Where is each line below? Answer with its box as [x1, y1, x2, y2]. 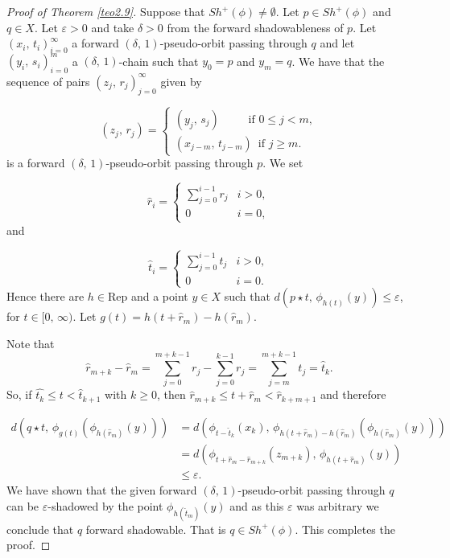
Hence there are [6, 288, 85, 305]
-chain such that [118, 52, 199, 69]
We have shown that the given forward [6, 481, 197, 498]
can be [6, 497, 39, 514]
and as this [229, 497, 284, 514]
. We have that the [291, 52, 385, 69]
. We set [262, 154, 303, 171]
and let [320, 35, 355, 51]
